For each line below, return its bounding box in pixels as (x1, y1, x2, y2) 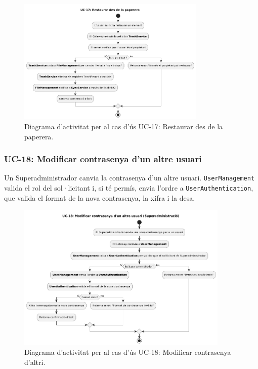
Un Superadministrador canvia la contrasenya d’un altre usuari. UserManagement (4, 172, 255, 183)
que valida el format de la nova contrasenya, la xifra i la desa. (4, 192, 195, 203)
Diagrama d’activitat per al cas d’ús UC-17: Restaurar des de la (24, 121, 223, 131)
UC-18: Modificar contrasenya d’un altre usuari (4, 153, 202, 165)
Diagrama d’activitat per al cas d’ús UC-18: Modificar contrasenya (24, 347, 231, 357)
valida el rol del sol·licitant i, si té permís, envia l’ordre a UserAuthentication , (4, 182, 253, 193)
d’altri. (24, 356, 46, 367)
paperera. (24, 131, 54, 141)
